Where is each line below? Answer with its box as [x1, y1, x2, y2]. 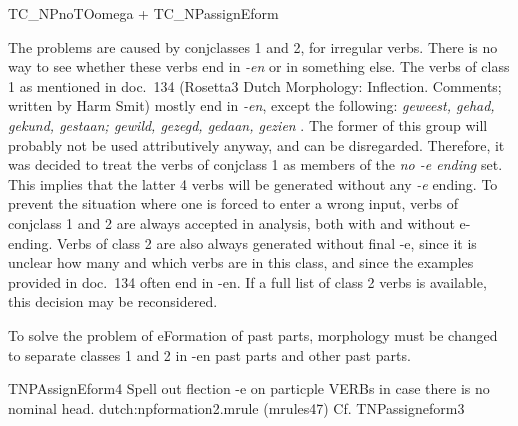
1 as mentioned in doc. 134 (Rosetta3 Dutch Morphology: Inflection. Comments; [8, 75, 502, 96]
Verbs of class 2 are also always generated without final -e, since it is [57, 232, 477, 253]
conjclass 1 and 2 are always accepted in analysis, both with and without [8, 212, 455, 233]
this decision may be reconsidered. [8, 291, 218, 312]
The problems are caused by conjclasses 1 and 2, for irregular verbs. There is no [8, 36, 498, 57]
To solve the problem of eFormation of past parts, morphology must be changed [8, 324, 498, 345]
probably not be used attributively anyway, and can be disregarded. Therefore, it [8, 134, 505, 155]
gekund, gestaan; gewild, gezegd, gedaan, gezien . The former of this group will [8, 114, 488, 135]
